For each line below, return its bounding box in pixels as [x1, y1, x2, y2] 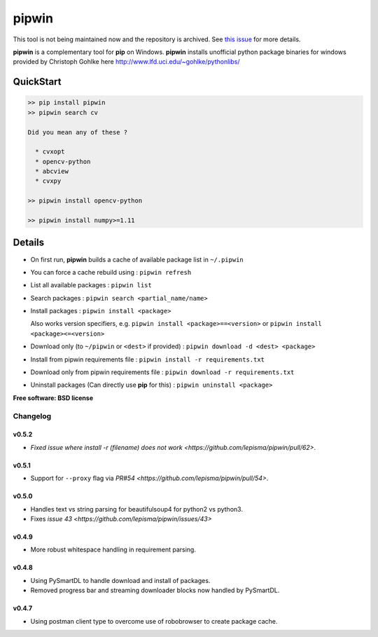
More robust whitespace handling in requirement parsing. [30, 545, 196, 554]
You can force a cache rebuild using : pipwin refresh [30, 268, 192, 276]
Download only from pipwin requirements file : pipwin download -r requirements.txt [30, 368, 295, 376]
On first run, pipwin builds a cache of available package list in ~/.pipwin [30, 255, 244, 263]
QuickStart [13, 76, 62, 88]
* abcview [35, 167, 69, 175]
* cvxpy [35, 177, 62, 185]
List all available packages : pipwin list [30, 281, 152, 289]
